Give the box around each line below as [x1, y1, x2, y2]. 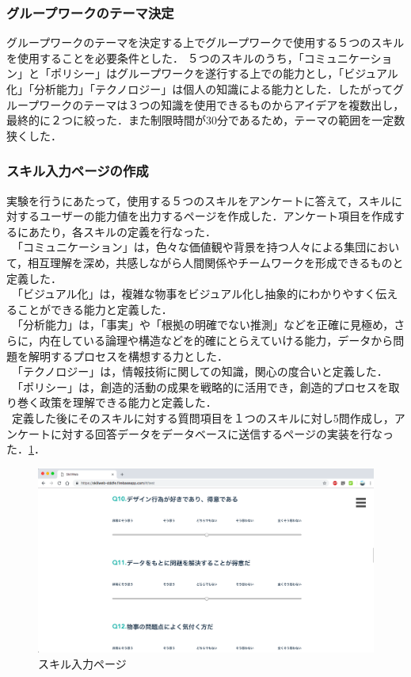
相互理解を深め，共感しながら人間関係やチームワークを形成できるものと [28, 254, 404, 270]
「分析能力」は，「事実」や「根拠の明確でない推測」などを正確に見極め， [11, 316, 394, 333]
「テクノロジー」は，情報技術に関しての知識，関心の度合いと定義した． [11, 363, 388, 380]
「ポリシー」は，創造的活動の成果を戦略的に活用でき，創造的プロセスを [11, 378, 389, 395]
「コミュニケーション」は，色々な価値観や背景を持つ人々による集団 [11, 239, 367, 255]
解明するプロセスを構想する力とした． [28, 347, 228, 364]
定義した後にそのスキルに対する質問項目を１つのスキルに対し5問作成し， [11, 409, 394, 426]
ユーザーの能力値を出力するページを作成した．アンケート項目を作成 [39, 208, 394, 224]
